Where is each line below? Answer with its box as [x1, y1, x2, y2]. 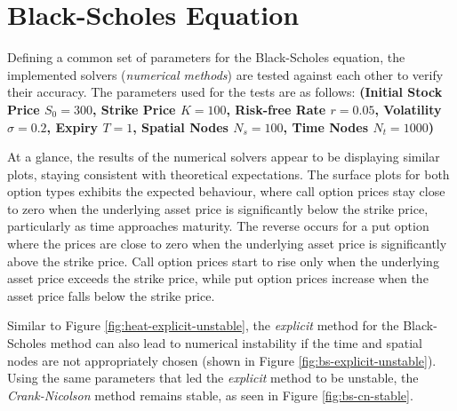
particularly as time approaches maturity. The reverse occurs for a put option [7, 217, 429, 235]
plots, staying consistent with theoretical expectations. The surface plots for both [7, 164, 450, 183]
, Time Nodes [283, 117, 369, 136]
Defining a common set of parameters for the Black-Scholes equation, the [7, 48, 405, 67]
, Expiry [46, 117, 99, 136]
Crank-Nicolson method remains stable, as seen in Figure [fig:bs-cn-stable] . [7, 385, 413, 404]
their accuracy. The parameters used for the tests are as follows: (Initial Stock [7, 83, 443, 101]
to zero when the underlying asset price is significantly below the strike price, [7, 199, 429, 217]
